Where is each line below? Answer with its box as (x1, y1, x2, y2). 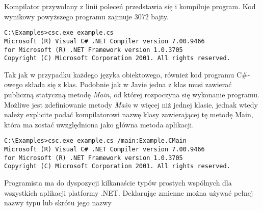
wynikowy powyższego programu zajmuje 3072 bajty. (4, 11, 169, 21)
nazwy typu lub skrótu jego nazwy (4, 197, 112, 208)
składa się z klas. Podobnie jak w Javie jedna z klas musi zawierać (25, 79, 232, 90)
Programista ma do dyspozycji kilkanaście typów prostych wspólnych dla (4, 177, 232, 188)
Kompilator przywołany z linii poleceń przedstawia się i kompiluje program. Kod (4, 1, 256, 11)
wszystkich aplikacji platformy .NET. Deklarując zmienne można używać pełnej (4, 187, 253, 198)
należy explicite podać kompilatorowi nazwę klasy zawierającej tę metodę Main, (4, 109, 253, 120)
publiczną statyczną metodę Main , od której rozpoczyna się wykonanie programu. (4, 89, 259, 99)
